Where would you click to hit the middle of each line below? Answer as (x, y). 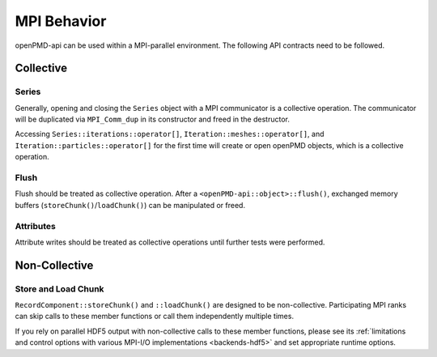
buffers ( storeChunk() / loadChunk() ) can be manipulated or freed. (130, 205)
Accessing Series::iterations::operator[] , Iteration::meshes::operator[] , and (170, 134)
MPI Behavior (61, 21)
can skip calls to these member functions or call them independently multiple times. (155, 317)
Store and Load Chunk (59, 289)
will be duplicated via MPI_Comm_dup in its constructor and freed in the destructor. (153, 119)
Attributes (35, 226)
